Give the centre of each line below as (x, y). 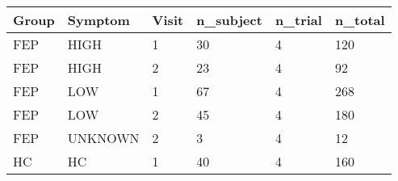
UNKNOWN (103, 138)
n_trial (298, 20)
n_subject (229, 20)
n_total (360, 20)
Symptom (98, 20)
